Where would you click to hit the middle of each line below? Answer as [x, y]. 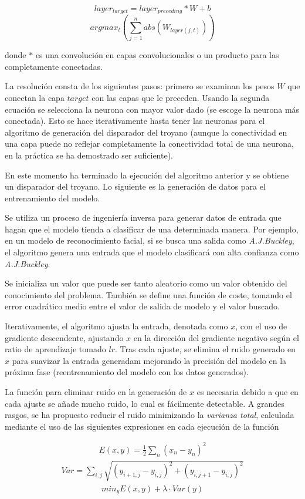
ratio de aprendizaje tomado [55, 349]
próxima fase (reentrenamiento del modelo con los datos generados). [127, 372]
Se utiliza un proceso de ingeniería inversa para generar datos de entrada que [143, 218]
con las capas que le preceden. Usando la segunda [181, 97]
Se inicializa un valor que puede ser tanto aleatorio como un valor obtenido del [146, 283]
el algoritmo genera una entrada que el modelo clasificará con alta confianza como [152, 252]
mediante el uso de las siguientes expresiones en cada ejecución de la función [142, 426]
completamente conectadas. [54, 66]
